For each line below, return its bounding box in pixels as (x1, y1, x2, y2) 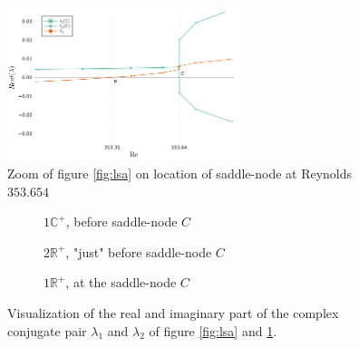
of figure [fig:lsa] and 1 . (149, 321, 277, 340)
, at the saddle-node (65, 273, 177, 292)
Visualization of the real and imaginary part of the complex (7, 303, 339, 322)
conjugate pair (7, 321, 87, 340)
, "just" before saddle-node (65, 242, 212, 261)
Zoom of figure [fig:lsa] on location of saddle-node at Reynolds (7, 164, 353, 183)
